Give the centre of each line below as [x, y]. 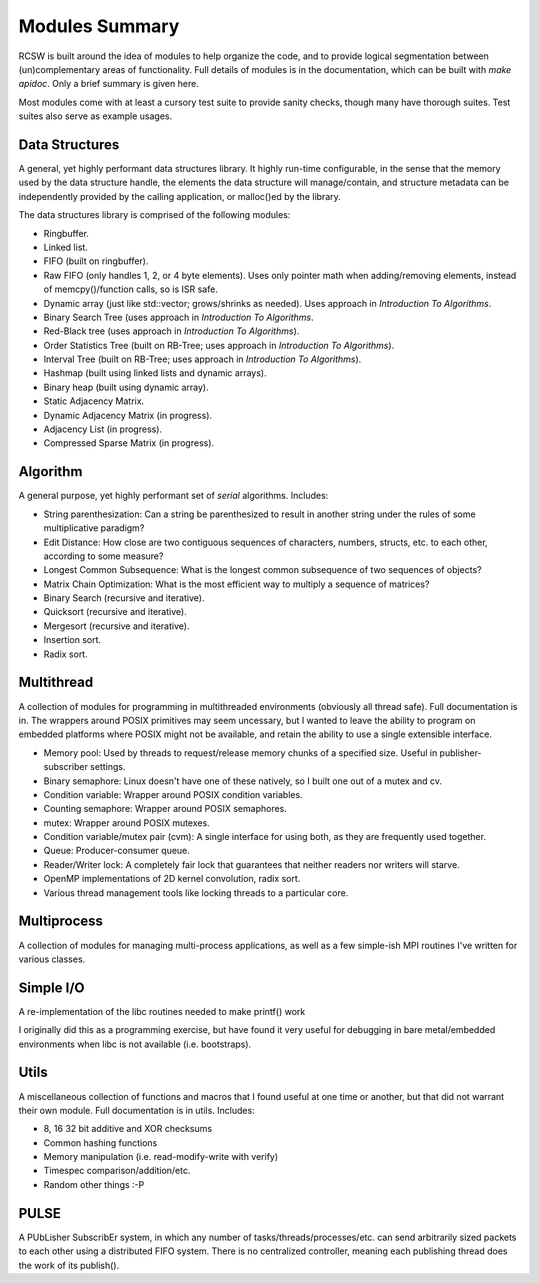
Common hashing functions [100, 1142]
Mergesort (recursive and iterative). [116, 626]
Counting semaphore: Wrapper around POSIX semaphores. [165, 809]
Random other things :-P [94, 1184]
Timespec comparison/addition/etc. [117, 1171]
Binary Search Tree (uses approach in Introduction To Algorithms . [178, 317]
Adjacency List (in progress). [103, 429]
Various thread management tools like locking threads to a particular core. [196, 892]
